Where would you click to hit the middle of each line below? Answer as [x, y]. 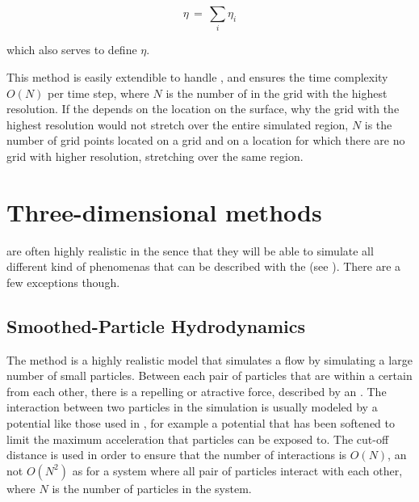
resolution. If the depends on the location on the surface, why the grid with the [203, 109]
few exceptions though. [63, 282]
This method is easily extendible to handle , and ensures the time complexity [197, 76]
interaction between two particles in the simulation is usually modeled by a [192, 407]
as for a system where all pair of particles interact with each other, [237, 470]
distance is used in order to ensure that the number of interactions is [177, 455]
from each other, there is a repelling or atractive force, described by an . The [197, 391]
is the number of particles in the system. [152, 488]
